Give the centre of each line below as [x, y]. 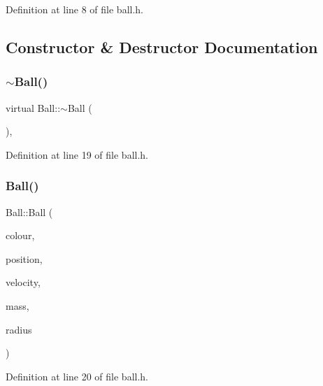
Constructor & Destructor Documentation [162, 47]
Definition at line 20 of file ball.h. [77, 376]
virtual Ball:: [33, 107]
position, [24, 258]
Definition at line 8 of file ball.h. [75, 9]
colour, [20, 235]
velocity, [23, 282]
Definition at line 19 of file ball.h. [77, 154]
